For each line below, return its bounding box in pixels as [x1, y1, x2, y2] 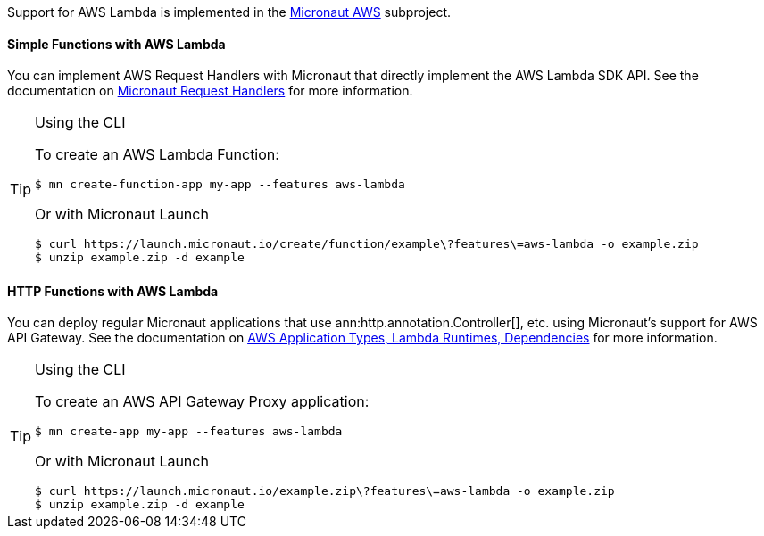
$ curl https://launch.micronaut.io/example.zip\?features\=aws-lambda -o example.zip [35, 484, 615, 499]
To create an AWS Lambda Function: [35, 145, 279, 164]
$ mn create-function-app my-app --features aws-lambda [35, 177, 405, 192]
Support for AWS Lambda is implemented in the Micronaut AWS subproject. [7, 4, 452, 20]
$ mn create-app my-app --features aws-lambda [35, 425, 343, 439]
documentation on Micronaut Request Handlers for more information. [7, 83, 413, 99]
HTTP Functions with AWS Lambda [7, 283, 219, 299]
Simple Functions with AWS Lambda [7, 36, 226, 52]
